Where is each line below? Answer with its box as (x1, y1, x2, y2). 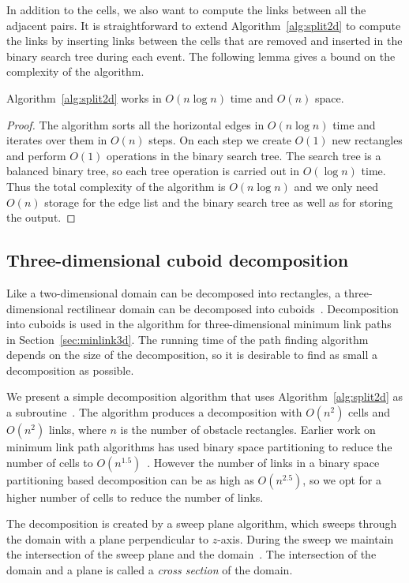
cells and (348, 404, 391, 420)
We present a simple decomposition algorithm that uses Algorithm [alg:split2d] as (6, 388, 403, 405)
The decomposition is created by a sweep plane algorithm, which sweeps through (6, 515, 397, 532)
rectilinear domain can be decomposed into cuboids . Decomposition (67, 300, 399, 316)
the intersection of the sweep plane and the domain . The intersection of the (6, 546, 377, 562)
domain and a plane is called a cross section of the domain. (6, 562, 293, 578)
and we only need (294, 178, 378, 194)
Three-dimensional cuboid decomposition (6, 248, 349, 272)
